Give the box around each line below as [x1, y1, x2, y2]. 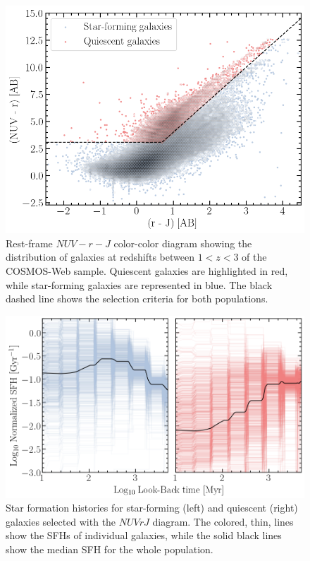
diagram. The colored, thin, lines [152, 514, 294, 528]
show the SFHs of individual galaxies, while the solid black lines [6, 528, 282, 543]
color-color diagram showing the [113, 235, 252, 250]
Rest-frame [6, 235, 53, 250]
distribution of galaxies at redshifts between [6, 249, 194, 264]
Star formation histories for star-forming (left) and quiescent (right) [6, 500, 298, 515]
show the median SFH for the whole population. [6, 541, 213, 556]
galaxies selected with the [6, 514, 116, 528]
